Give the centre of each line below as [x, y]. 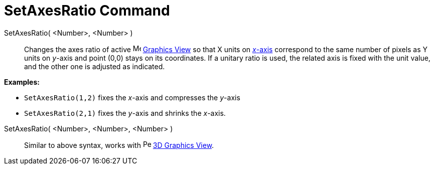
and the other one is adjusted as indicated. [95, 66]
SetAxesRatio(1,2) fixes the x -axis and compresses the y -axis [132, 97]
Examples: [22, 82]
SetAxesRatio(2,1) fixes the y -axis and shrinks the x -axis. [125, 113]
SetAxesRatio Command [87, 11]
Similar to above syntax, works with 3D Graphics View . [119, 145]
